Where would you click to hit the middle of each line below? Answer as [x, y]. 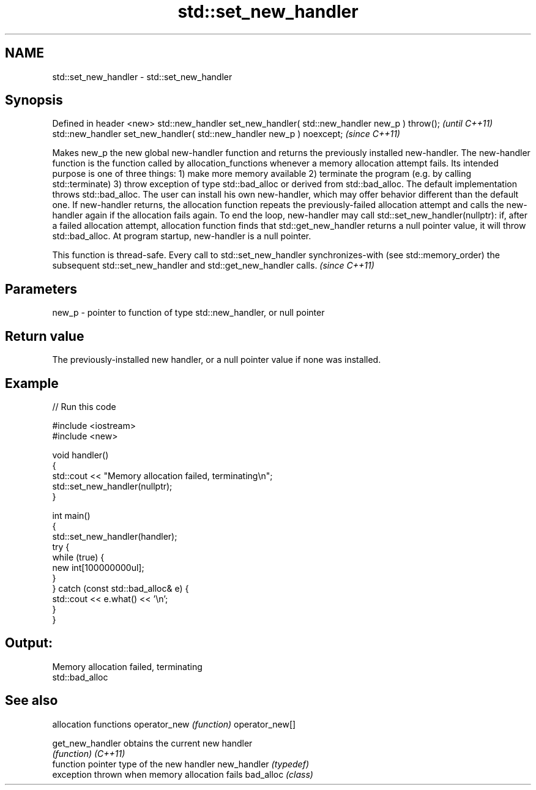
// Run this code [84, 406]
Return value [45, 336]
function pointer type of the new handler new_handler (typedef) [181, 764]
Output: [29, 643]
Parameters [41, 289]
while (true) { [78, 557]
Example [32, 383]
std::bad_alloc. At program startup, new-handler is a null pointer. [182, 236]
